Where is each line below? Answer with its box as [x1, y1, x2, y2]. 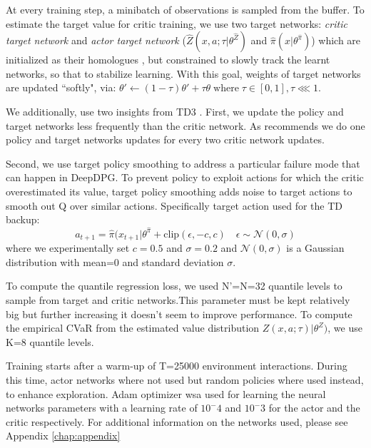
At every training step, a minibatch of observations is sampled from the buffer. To [6, 2, 365, 16]
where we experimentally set [6, 240, 130, 255]
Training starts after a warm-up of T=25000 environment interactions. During [6, 358, 347, 373]
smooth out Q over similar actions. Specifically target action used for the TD [6, 198, 342, 213]
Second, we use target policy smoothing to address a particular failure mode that [6, 156, 360, 170]
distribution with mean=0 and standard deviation [6, 254, 224, 269]
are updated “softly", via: [6, 80, 116, 95]
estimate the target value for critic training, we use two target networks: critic [6, 16, 347, 31]
